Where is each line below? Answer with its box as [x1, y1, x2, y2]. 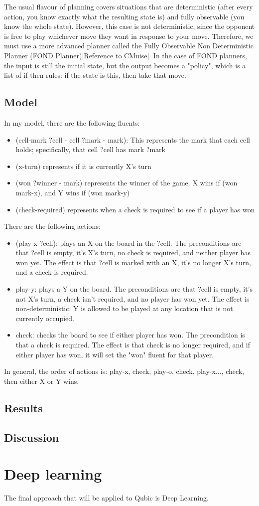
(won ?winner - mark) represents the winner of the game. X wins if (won [15, 177, 238, 188]
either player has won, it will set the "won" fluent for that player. [15, 349, 214, 359]
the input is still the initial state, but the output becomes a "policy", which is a [4, 60, 246, 70]
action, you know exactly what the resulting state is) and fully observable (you [4, 11, 245, 21]
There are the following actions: [4, 221, 101, 231]
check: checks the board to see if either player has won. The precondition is [15, 330, 245, 340]
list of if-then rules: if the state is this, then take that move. [4, 70, 186, 80]
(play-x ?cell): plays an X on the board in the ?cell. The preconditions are [15, 237, 242, 248]
